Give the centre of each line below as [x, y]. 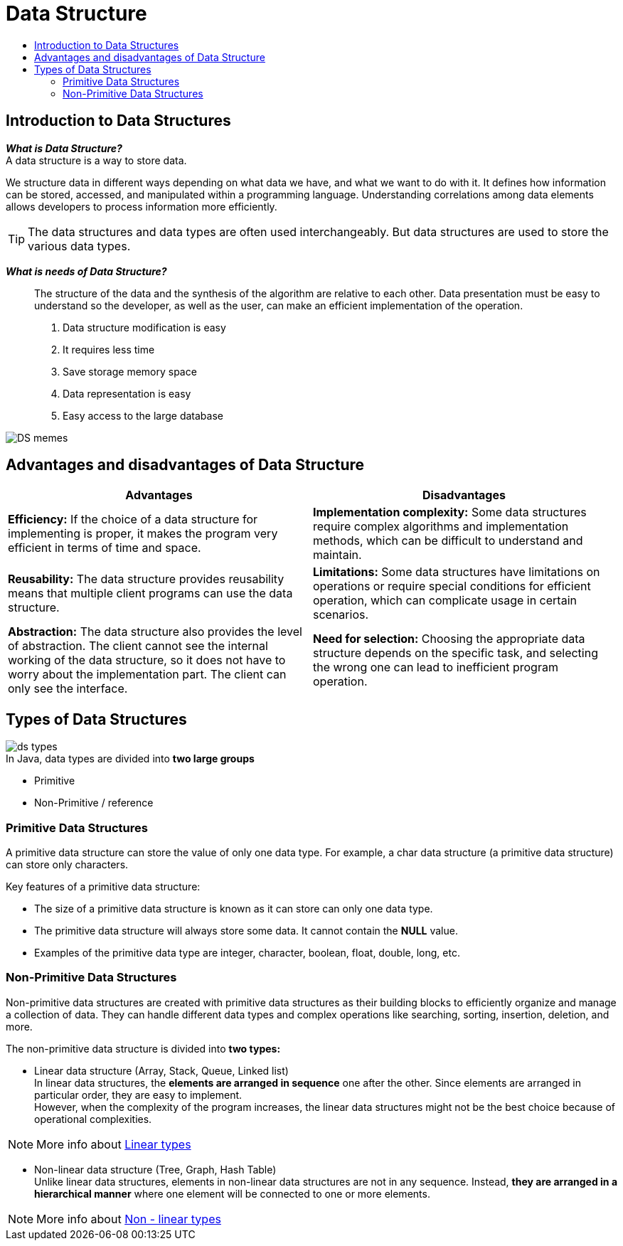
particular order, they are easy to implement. [138, 1095]
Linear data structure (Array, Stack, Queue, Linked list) [161, 1070]
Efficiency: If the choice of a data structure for [133, 520]
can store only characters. [67, 865]
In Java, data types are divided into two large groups [130, 759]
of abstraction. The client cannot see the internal [138, 646]
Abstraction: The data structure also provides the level [155, 632]
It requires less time [109, 349]
